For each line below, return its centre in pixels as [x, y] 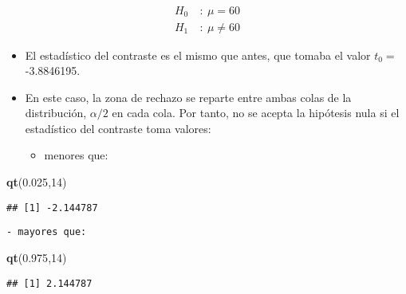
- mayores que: [47, 232]
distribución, [56, 113]
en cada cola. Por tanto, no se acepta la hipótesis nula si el [256, 113]
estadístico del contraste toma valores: [118, 128]
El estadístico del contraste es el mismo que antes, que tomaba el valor [198, 55]
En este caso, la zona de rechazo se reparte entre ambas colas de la [188, 97]
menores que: [76, 155]
